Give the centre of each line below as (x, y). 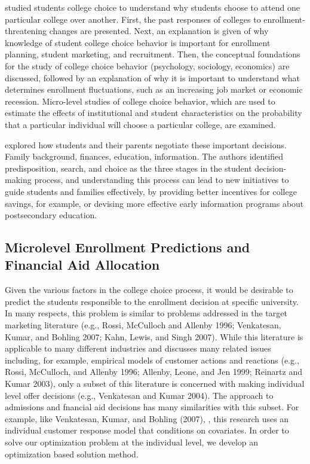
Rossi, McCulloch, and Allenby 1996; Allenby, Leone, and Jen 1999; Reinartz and (154, 372)
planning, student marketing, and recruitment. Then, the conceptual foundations (153, 54)
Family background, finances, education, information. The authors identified (144, 156)
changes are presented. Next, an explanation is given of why (159, 31)
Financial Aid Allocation (82, 265)
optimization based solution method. (72, 454)
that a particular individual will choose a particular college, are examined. (140, 124)
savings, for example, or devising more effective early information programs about (154, 203)
